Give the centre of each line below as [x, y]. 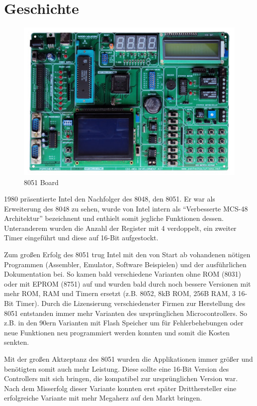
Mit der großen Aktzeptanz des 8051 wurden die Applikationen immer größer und [128, 359]
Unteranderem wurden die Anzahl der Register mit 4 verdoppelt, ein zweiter [120, 228]
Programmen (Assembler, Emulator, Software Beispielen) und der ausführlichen [125, 264]
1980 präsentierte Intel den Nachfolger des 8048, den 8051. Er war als [110, 199]
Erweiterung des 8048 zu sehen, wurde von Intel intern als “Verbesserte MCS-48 [126, 208]
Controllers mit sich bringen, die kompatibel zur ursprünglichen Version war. [121, 378]
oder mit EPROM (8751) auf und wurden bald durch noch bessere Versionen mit [128, 283]
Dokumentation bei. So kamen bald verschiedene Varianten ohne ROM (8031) [123, 274]
